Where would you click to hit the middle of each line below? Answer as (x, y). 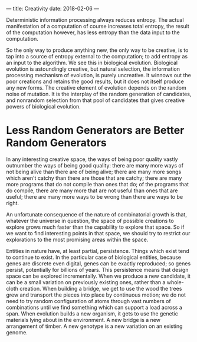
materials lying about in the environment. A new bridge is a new (83, 320)
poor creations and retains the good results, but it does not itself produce (95, 81)
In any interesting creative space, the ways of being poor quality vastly (92, 159)
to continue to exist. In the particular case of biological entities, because (94, 257)
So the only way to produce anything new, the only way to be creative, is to (97, 50)
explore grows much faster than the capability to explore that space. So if (95, 227)
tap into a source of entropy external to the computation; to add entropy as (97, 56)
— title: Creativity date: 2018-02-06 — (52, 9)
